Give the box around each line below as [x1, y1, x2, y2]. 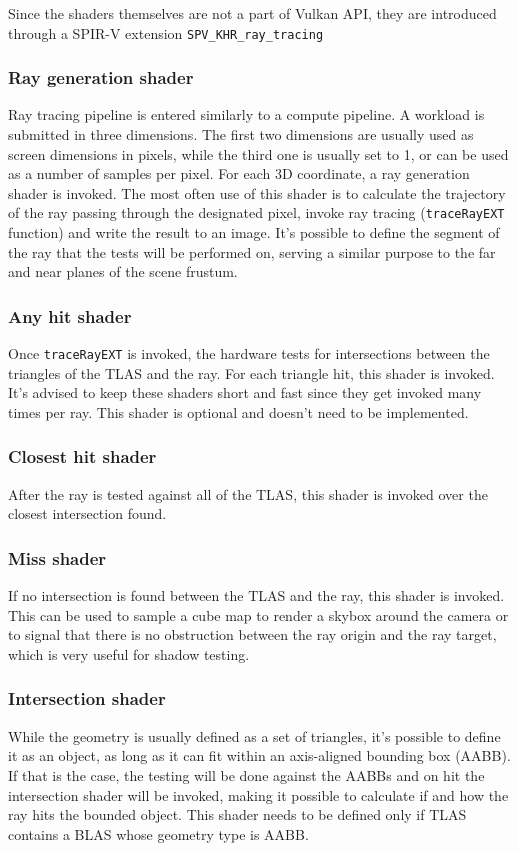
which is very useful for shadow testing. [8, 643, 250, 664]
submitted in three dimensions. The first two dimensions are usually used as [8, 124, 474, 145]
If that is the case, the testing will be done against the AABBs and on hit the [8, 764, 485, 785]
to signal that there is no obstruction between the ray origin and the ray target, [8, 624, 497, 645]
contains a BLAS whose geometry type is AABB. [8, 823, 309, 844]
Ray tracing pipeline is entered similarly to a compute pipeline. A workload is [8, 104, 485, 125]
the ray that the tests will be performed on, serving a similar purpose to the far [8, 241, 496, 262]
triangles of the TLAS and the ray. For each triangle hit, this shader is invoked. [8, 362, 495, 383]
